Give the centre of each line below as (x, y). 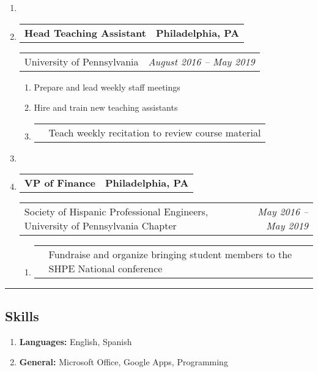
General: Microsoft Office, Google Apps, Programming (124, 362)
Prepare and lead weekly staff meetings (107, 87)
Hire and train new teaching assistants (106, 107)
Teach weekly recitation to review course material (155, 132)
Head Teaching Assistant (85, 32)
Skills (22, 315)
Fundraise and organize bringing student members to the (170, 255)
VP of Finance (60, 183)
